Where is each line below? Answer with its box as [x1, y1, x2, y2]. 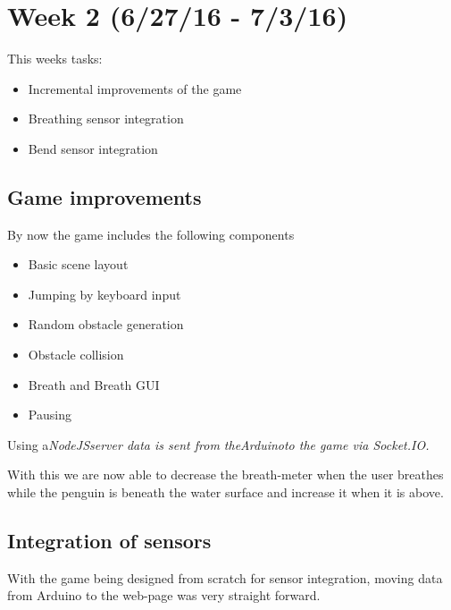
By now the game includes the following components [7, 225, 295, 243]
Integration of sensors [7, 527, 212, 555]
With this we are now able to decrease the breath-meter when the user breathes [7, 465, 444, 484]
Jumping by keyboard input [28, 284, 181, 303]
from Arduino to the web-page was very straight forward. [7, 586, 321, 605]
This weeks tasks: [7, 49, 103, 68]
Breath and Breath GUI [28, 375, 160, 394]
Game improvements [7, 182, 202, 210]
